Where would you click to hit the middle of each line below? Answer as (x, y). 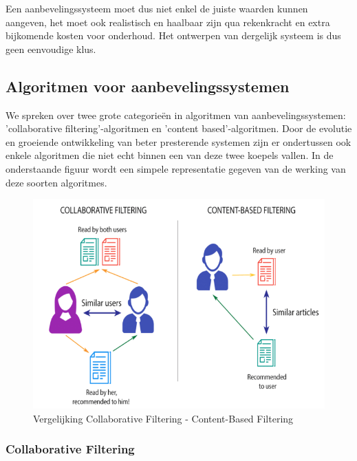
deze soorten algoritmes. (56, 182)
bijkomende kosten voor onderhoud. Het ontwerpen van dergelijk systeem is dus (173, 35)
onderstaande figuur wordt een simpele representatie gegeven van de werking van (176, 168)
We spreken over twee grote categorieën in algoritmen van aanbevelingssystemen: (176, 115)
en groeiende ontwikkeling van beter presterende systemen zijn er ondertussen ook (178, 141)
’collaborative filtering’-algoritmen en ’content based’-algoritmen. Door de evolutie (179, 128)
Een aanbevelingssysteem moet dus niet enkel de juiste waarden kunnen (157, 8)
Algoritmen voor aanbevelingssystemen (148, 86)
